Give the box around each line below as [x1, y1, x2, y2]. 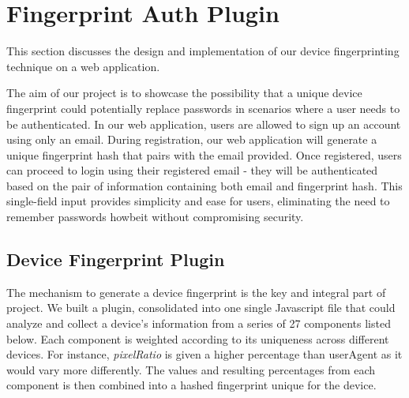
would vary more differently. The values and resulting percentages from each [6, 361, 376, 377]
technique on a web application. [6, 58, 160, 74]
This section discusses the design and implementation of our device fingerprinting [6, 43, 400, 59]
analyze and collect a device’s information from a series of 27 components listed [6, 315, 391, 332]
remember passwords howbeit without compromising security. [6, 208, 304, 225]
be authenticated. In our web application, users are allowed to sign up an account [6, 115, 401, 132]
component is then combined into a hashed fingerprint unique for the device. [6, 377, 377, 393]
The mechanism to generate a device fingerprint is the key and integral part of [6, 283, 386, 300]
